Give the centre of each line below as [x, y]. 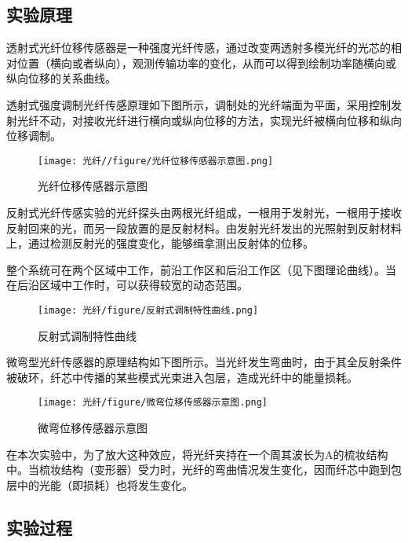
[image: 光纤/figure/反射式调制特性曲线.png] [148, 310]
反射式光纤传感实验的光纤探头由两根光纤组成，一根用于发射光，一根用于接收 [204, 213]
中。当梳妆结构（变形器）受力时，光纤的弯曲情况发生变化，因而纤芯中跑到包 [204, 470]
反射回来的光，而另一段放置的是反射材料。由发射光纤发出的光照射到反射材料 [204, 227]
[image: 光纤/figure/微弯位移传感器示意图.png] [153, 403]
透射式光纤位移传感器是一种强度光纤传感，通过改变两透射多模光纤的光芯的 [199, 48]
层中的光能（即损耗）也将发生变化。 [100, 484]
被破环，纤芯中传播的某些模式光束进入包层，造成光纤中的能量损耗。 [182, 377]
